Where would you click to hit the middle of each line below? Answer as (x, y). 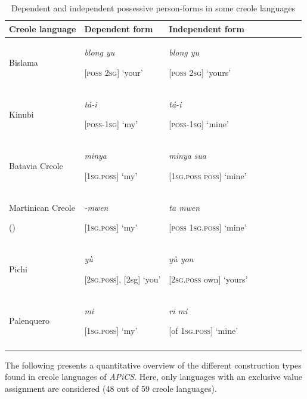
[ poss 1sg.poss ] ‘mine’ (208, 227)
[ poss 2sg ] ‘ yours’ (200, 73)
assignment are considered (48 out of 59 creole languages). (111, 388)
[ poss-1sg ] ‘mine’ (199, 124)
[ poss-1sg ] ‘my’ (111, 124)
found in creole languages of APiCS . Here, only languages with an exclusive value (153, 377)
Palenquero (29, 320)
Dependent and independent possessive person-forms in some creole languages (153, 8)
